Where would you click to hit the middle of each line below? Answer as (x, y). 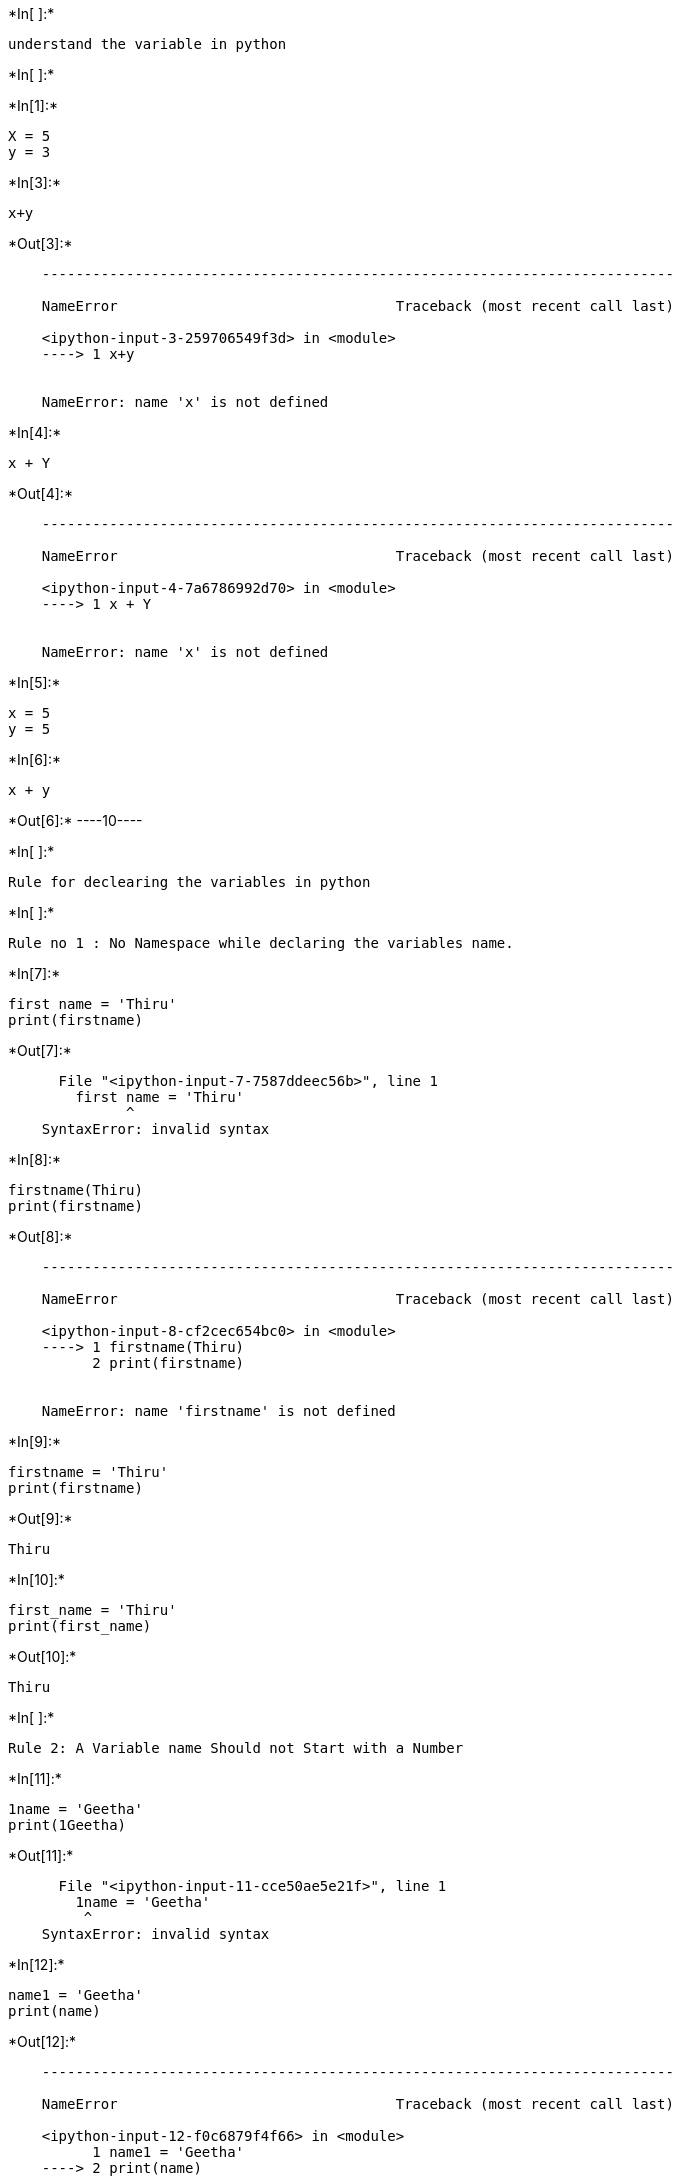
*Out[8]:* (40, 1236)
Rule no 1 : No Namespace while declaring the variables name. (261, 943)
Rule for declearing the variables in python (189, 882)
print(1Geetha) (67, 1825)
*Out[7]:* (40, 1050)
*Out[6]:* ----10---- (75, 820)
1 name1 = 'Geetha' (168, 2152)
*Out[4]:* (40, 493)
